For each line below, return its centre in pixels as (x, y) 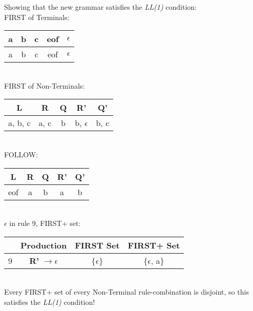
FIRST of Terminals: (37, 17)
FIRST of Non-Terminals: (45, 85)
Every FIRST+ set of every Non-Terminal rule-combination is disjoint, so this (126, 292)
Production (44, 245)
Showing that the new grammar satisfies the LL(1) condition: (100, 7)
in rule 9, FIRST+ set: (45, 223)
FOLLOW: (21, 154)
